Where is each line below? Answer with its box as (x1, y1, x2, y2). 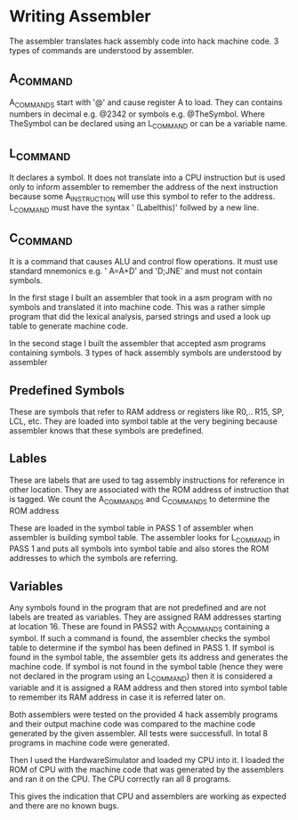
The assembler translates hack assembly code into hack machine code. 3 (9, 36, 279, 46)
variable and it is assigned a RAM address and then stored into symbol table (9, 682, 287, 693)
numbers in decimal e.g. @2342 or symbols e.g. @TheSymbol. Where (9, 109, 265, 119)
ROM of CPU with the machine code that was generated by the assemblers (9, 764, 285, 775)
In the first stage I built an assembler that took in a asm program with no (9, 292, 273, 304)
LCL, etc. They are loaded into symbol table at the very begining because (9, 416, 278, 426)
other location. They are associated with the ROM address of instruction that (9, 483, 289, 495)
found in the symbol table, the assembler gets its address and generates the (9, 652, 289, 662)
